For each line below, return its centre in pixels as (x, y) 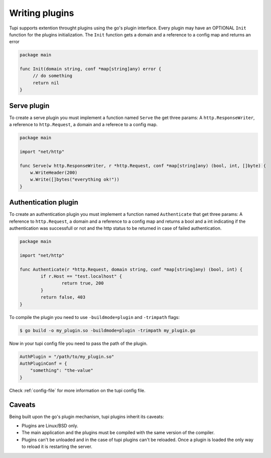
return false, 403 (63, 297)
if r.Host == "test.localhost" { (81, 276)
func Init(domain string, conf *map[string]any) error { (90, 69)
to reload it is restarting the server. (57, 447)
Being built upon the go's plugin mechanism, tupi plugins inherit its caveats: (87, 417)
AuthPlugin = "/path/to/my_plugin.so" (67, 357)
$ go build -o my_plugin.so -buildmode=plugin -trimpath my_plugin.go (108, 330)
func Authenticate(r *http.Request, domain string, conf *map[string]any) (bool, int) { (131, 269)
